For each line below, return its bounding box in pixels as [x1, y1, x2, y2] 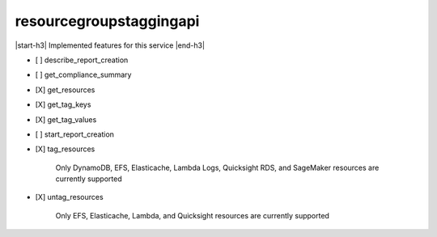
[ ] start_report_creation [35, 129, 115, 139]
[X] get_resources [35, 85, 95, 95]
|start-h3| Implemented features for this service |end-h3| [15, 40, 206, 50]
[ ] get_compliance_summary [35, 70, 132, 80]
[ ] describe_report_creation [35, 55, 129, 65]
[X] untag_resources [35, 193, 104, 202]
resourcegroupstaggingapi [15, 12, 200, 30]
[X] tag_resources [35, 144, 95, 154]
